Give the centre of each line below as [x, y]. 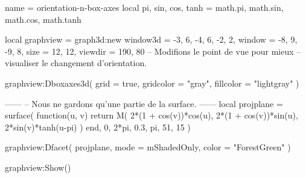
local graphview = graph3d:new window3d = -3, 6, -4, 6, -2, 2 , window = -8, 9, [151, 39]
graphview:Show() [38, 167]
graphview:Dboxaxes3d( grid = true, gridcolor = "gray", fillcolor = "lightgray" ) [152, 83]
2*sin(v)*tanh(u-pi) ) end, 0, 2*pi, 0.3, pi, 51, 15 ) [98, 127]
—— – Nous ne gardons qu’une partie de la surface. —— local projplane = [144, 103]
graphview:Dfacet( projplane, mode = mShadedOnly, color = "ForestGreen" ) [148, 147]
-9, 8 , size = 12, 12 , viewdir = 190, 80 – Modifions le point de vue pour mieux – [153, 51]
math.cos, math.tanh [43, 19]
